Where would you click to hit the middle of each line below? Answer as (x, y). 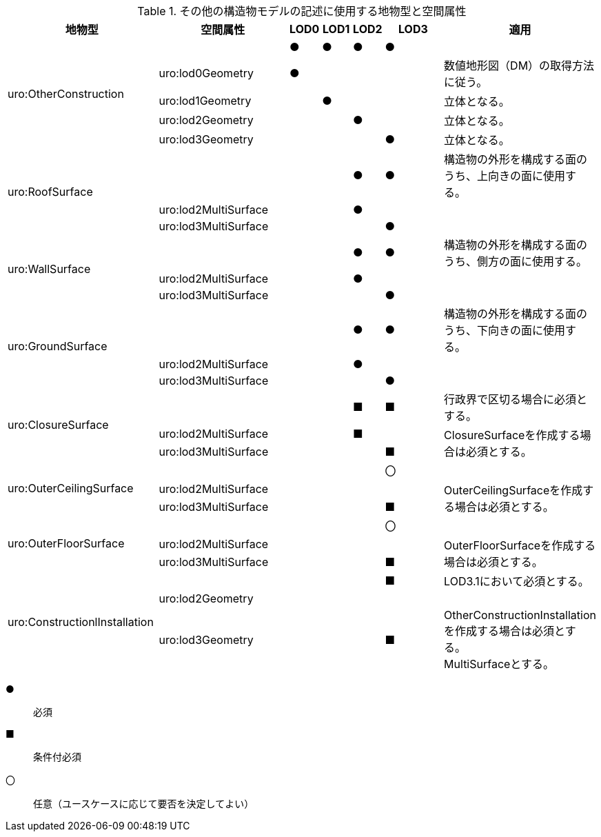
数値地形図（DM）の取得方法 (519, 65)
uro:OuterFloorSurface (66, 543)
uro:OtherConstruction (66, 94)
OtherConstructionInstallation (520, 615)
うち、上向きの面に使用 (505, 176)
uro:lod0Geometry (206, 73)
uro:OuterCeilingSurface (71, 488)
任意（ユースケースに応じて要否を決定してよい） (144, 804)
